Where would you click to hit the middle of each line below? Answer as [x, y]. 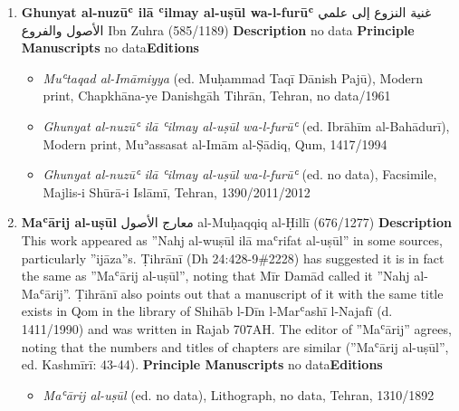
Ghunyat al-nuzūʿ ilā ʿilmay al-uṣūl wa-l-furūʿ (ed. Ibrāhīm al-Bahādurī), [246, 125]
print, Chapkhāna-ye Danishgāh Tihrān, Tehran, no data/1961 [217, 96]
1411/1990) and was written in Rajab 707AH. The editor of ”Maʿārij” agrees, [236, 328]
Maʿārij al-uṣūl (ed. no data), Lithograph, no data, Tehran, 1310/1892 [239, 394]
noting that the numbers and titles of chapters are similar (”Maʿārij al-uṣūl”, [235, 346]
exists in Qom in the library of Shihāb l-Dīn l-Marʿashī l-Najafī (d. [207, 311]
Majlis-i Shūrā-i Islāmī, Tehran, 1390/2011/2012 [177, 191]
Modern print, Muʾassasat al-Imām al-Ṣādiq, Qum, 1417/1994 [215, 143]
